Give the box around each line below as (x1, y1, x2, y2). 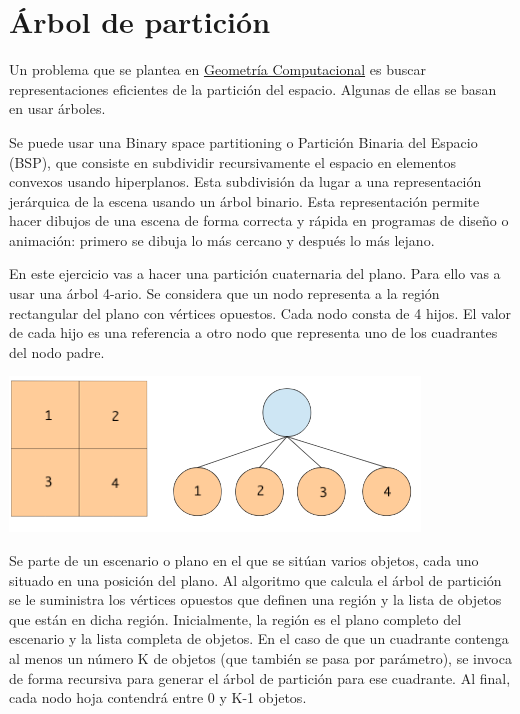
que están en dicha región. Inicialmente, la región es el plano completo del (9, 608, 462, 629)
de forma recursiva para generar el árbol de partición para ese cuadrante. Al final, (9, 667, 511, 688)
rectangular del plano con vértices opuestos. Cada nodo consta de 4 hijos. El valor (9, 302, 512, 323)
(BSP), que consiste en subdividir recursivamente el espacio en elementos (9, 151, 456, 172)
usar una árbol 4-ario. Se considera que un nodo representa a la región (9, 283, 440, 304)
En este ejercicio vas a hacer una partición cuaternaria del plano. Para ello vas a (9, 263, 501, 284)
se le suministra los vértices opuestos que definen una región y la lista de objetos (9, 589, 502, 610)
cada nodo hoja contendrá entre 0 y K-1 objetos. (9, 687, 307, 708)
